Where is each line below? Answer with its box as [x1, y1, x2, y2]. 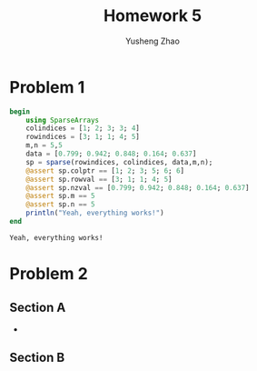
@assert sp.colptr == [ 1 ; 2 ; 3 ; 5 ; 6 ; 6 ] [25, 165, 185, 175]
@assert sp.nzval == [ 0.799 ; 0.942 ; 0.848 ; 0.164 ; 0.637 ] [25, 183, 250, 192]
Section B [9, 350, 65, 366]
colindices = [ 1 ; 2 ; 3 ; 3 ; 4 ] [25, 124, 141, 133]
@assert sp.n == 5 [25, 200, 95, 209]
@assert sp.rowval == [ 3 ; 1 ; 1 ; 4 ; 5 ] [25, 175, 173, 184]
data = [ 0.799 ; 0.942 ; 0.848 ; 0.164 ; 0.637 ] [25, 149, 197, 159]
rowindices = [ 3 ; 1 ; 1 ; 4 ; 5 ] [25, 133, 141, 142]
